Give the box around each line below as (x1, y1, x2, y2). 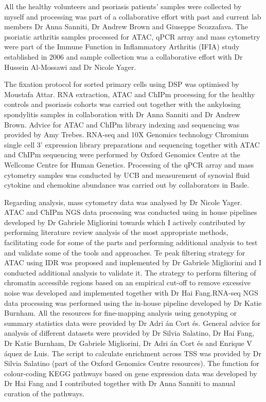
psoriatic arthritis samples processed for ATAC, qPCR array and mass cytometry (4, 31, 260, 42)
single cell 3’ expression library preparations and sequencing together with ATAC (4, 139, 260, 150)
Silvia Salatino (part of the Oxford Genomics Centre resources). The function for (4, 358, 259, 369)
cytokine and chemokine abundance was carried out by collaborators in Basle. (4, 179, 250, 190)
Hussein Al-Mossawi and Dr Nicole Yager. (4, 61, 136, 72)
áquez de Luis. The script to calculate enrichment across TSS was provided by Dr (4, 348, 261, 358)
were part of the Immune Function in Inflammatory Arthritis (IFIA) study (4, 41, 240, 52)
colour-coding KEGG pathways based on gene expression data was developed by (4, 368, 257, 378)
